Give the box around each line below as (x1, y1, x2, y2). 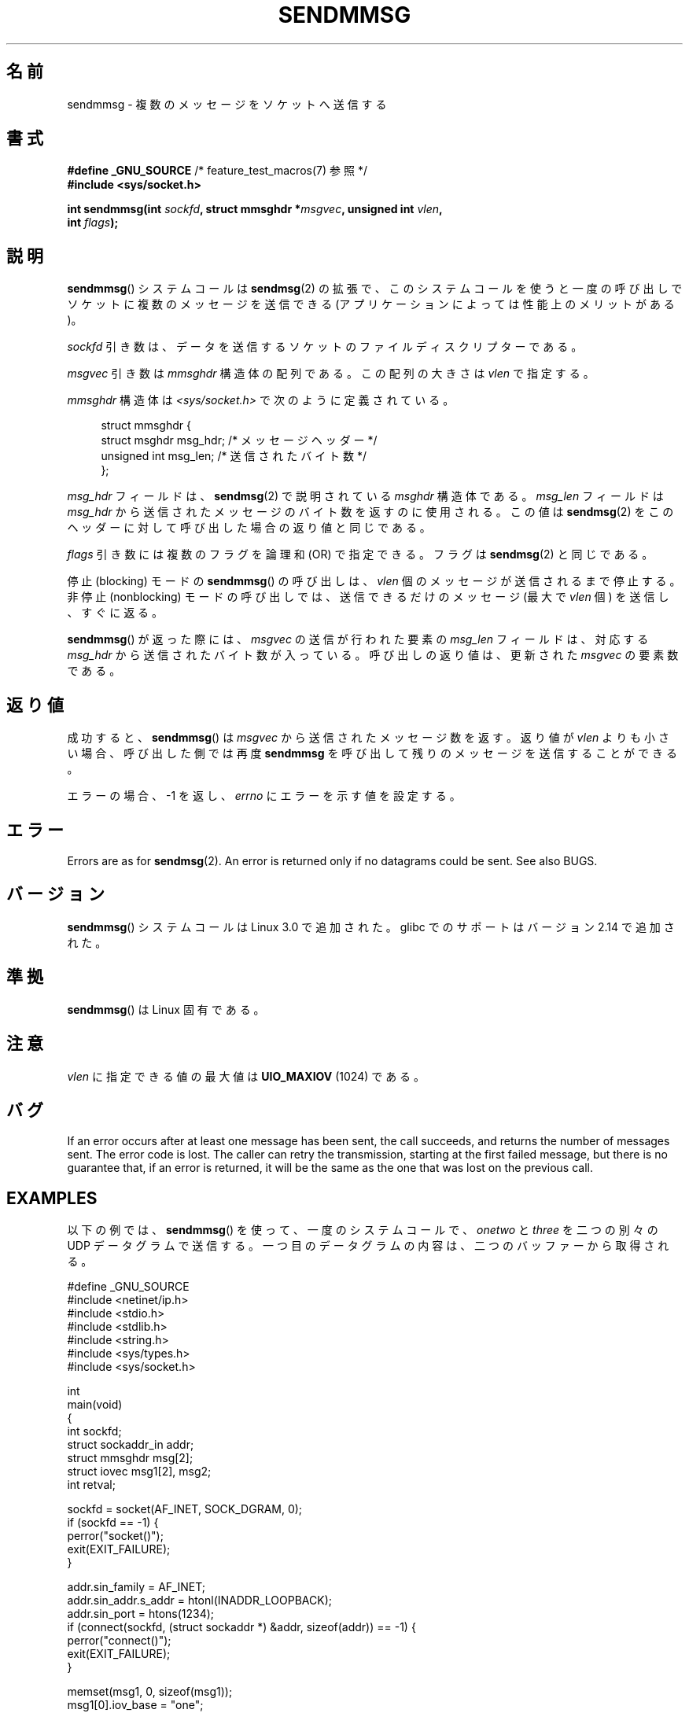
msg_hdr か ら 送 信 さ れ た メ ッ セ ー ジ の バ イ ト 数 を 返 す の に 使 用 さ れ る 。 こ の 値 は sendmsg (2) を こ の (67, 505, 674, 519)
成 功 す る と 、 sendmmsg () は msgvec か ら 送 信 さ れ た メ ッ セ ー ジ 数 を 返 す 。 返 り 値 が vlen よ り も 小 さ (67, 731, 669, 745)
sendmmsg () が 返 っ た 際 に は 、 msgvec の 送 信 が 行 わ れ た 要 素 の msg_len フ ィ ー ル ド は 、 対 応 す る (67, 632, 649, 647)
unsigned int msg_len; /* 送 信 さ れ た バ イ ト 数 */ (101, 449, 367, 463)
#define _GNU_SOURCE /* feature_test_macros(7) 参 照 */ (67, 164, 367, 178)
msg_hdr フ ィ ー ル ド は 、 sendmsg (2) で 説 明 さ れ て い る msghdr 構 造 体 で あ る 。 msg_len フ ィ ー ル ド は (67, 489, 664, 503)
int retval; (67, 1478, 116, 1492)
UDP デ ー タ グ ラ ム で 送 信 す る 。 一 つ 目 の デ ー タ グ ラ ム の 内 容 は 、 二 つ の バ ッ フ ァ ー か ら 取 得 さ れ (67, 1239, 669, 1253)
